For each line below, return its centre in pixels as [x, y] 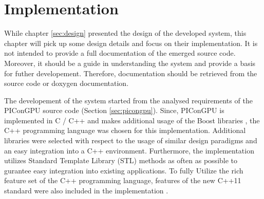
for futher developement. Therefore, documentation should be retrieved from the [131, 73]
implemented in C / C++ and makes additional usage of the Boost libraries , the [132, 120]
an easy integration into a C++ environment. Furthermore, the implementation [129, 150]
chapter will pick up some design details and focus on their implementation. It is [131, 43]
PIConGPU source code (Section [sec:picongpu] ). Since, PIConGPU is [114, 110]
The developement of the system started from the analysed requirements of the [128, 100]
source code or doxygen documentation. [67, 83]
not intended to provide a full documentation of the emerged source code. [120, 53]
